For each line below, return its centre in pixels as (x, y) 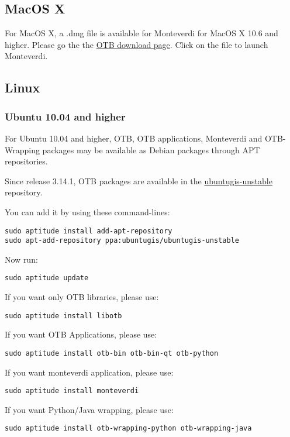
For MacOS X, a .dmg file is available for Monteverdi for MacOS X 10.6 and (141, 33)
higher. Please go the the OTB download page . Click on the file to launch (137, 44)
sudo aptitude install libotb (63, 316)
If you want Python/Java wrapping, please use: (89, 409)
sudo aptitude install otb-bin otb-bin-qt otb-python (112, 353)
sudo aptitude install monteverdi (72, 391)
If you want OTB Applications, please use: (81, 334)
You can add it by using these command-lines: (87, 211)
